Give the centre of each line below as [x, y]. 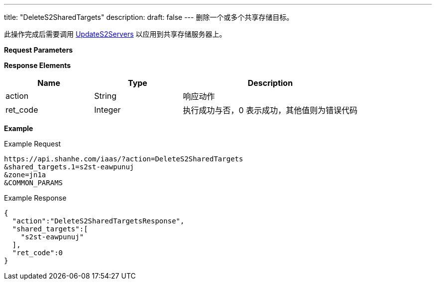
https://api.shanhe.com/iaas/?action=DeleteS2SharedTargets [124, 159]
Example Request [33, 144]
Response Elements [38, 65]
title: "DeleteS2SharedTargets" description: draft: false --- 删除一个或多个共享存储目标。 [149, 17]
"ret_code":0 [38, 253]
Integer [108, 110]
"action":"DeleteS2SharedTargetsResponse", [98, 221]
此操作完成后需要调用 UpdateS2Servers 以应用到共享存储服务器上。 [115, 34]
